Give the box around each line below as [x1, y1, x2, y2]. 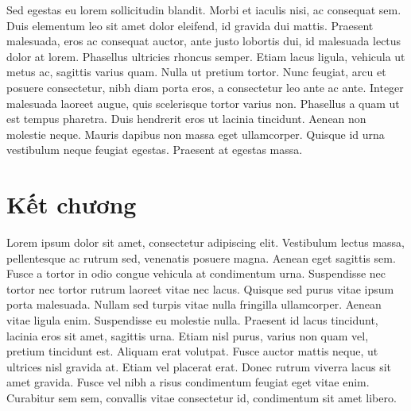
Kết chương [6, 188, 137, 221]
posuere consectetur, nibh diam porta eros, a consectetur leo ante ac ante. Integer [6, 79, 404, 95]
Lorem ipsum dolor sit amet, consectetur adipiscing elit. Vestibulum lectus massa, [6, 234, 405, 251]
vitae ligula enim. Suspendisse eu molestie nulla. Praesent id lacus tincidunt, [6, 312, 378, 328]
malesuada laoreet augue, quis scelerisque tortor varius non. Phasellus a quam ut [6, 94, 400, 111]
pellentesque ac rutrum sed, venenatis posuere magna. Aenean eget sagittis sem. [6, 249, 396, 266]
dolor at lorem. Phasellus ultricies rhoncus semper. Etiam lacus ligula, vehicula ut [6, 48, 405, 64]
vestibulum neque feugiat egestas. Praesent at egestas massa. [6, 141, 303, 158]
